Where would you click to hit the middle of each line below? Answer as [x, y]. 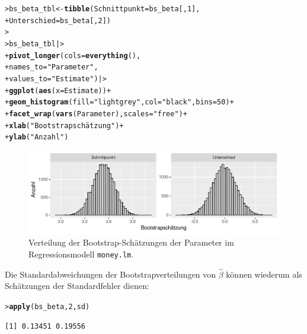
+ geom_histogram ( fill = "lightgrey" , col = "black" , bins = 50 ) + [119, 102]
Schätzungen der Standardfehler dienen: [77, 286]
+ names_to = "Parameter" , [52, 67]
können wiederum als [264, 274]
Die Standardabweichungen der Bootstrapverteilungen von [111, 274]
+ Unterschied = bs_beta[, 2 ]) [58, 20]
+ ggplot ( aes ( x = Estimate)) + [58, 90]
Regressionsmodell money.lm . [81, 254]
